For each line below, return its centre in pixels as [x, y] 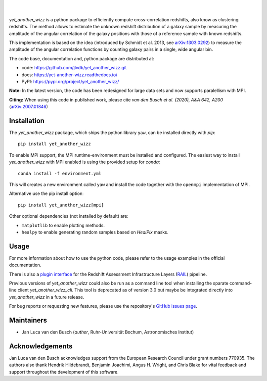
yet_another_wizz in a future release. [46, 297]
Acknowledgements [41, 346]
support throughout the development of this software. [64, 372]
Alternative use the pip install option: [46, 193]
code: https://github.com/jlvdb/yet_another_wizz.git [74, 68]
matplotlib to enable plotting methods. [63, 225]
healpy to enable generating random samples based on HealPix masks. [95, 232]
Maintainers [28, 320]
